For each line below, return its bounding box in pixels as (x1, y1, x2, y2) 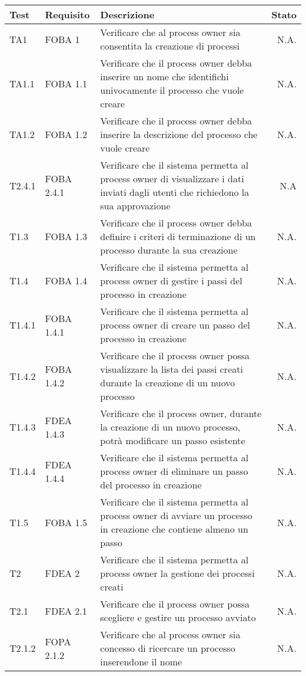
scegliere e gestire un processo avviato (100, 611, 256, 624)
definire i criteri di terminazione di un (100, 229, 256, 243)
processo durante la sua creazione (100, 243, 238, 257)
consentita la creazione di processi (100, 39, 240, 52)
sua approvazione (100, 199, 171, 212)
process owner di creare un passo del (100, 318, 251, 332)
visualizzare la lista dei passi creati (100, 362, 243, 376)
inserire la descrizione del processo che (100, 127, 258, 141)
